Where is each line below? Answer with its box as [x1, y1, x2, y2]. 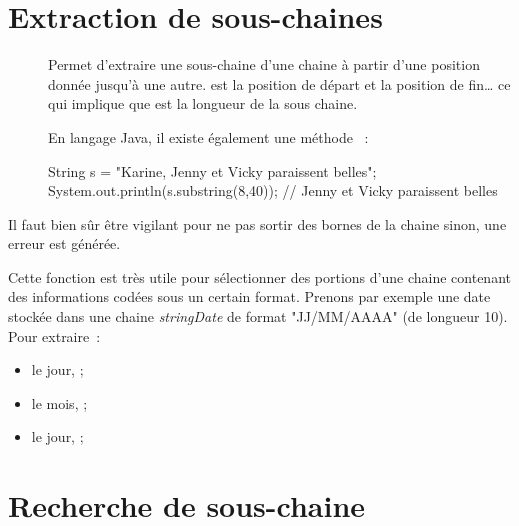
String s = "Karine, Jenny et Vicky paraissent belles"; [48, 160, 377, 181]
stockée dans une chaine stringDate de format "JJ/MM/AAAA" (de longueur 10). [8, 306, 508, 327]
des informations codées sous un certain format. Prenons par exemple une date [8, 286, 491, 307]
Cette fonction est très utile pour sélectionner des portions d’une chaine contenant [8, 266, 511, 287]
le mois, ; [31, 392, 88, 413]
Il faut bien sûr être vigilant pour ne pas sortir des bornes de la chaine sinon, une [8, 213, 507, 234]
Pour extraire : [8, 325, 101, 346]
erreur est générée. [8, 233, 121, 254]
